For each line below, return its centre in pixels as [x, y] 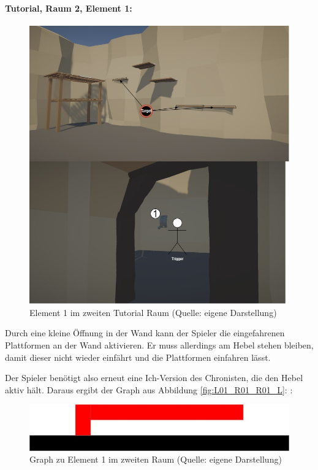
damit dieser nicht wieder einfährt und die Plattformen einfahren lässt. [138, 357]
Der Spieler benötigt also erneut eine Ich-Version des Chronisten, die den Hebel [154, 378]
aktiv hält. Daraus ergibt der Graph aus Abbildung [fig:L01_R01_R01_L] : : [149, 389]
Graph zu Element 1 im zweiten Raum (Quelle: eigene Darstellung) [156, 459]
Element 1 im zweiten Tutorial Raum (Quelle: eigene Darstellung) [153, 312]
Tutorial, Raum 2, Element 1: [69, 8]
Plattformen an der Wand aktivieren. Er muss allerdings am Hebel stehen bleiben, [159, 345]
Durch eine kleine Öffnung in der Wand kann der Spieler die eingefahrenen [145, 333]
